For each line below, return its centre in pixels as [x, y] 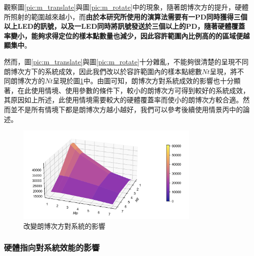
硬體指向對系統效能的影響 [52, 247]
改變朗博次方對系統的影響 [64, 226]
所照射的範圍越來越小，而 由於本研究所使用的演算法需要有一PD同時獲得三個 [126, 16]
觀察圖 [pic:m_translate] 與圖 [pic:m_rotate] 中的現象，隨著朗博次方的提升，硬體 [126, 7]
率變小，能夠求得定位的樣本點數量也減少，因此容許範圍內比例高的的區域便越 [127, 35]
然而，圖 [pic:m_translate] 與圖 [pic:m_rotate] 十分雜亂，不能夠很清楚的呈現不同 [126, 61]
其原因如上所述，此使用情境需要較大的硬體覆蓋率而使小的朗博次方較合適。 [123, 100]
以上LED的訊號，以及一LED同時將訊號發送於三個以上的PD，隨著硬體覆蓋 [125, 26]
